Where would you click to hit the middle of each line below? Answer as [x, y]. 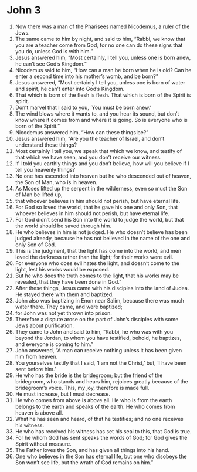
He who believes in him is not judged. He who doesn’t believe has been [101, 232]
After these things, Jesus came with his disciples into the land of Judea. [102, 288]
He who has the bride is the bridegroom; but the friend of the [89, 375]
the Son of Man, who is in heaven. [56, 182]
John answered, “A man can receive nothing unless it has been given [98, 350]
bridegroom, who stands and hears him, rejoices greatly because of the [101, 381]
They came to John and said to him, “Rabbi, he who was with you [94, 331]
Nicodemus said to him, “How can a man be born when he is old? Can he [103, 70]
